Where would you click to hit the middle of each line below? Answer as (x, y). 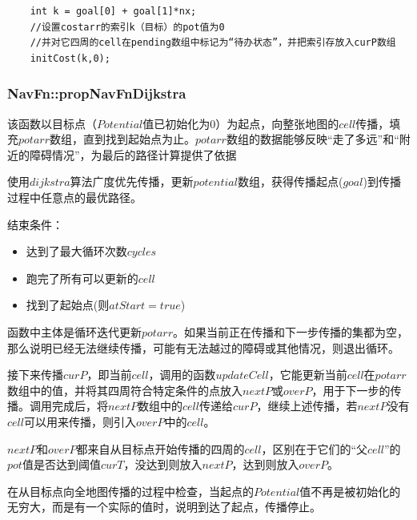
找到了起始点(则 (68, 305)
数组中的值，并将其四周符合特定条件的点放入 (125, 390)
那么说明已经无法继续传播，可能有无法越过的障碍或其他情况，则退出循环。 (203, 347)
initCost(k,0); (70, 58)
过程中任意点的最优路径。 (74, 197)
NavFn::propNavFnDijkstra (97, 93)
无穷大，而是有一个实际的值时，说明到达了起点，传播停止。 (164, 507)
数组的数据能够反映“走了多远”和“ (313, 139)
